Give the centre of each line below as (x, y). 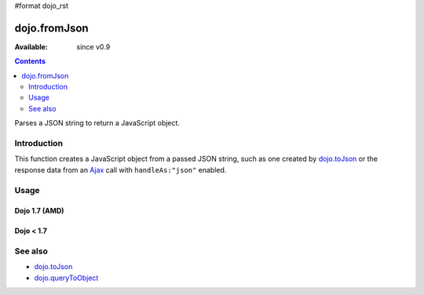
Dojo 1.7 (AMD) (39, 211)
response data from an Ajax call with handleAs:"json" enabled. (121, 169)
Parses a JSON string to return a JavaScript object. (97, 123)
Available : (31, 46)
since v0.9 (93, 46)
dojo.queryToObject (66, 278)
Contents (30, 61)
